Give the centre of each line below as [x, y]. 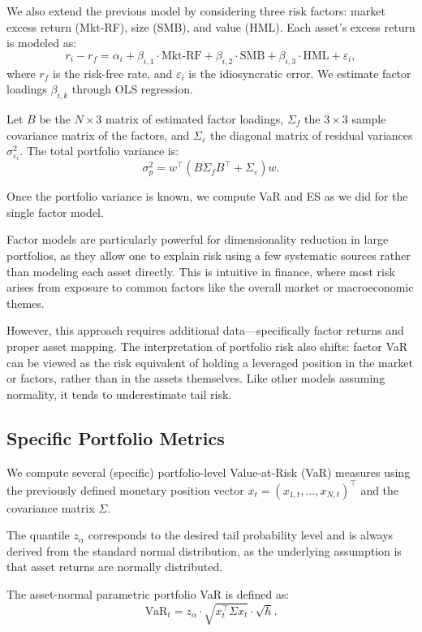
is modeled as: [42, 43]
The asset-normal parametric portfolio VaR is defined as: [148, 594]
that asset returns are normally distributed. [115, 567]
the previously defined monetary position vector [125, 489]
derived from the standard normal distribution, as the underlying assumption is [204, 550]
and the [380, 489]
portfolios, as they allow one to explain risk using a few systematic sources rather [209, 255]
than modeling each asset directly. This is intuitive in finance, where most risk [201, 271]
